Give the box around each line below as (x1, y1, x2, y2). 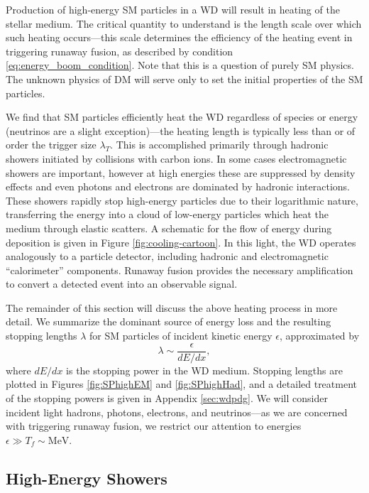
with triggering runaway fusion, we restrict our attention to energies (6, 418, 302, 433)
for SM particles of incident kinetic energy (89, 328, 272, 343)
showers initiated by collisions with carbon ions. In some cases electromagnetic (6, 151, 347, 166)
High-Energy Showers (6, 467, 167, 489)
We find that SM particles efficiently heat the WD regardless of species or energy (6, 109, 358, 124)
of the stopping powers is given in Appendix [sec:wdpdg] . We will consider (6, 390, 328, 405)
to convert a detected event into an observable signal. (6, 276, 238, 291)
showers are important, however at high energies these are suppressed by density (6, 165, 356, 180)
